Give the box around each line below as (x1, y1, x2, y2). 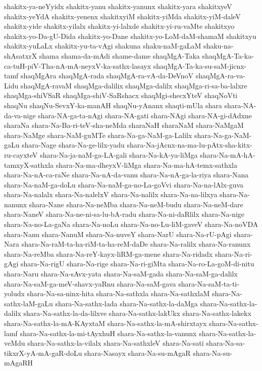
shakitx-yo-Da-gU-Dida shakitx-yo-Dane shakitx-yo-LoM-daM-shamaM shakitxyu (4, 30, 256, 41)
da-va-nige (4, 110, 36, 120)
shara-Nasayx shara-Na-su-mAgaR (84, 347, 191, 358)
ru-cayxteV (4, 149, 38, 160)
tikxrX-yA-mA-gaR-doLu (4, 347, 82, 358)
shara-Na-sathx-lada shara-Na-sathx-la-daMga (55, 298, 198, 308)
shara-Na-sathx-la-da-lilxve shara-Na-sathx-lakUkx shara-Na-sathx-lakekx (23, 308, 251, 318)
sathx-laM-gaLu (4, 298, 53, 308)
